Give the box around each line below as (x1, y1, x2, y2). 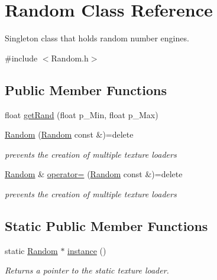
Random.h (51, 51, 89, 64)
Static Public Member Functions (5, 216, 208, 235)
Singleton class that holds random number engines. (5, 32, 189, 44)
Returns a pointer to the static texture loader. (5, 264, 169, 276)
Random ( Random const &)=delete (5, 128, 134, 141)
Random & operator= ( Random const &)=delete (5, 168, 183, 180)
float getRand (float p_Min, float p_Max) (5, 108, 158, 121)
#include (5, 51, 38, 64)
